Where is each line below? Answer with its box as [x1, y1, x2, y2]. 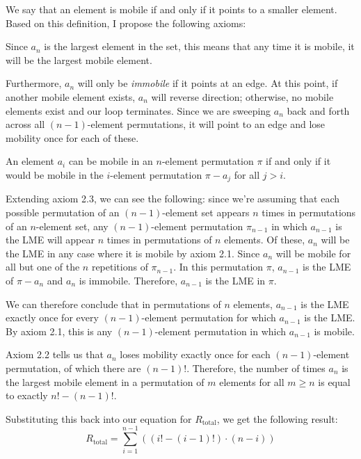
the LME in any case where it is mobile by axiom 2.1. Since [6, 245, 260, 260]
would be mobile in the [6, 167, 104, 182]
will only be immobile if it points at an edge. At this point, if [77, 76, 338, 90]
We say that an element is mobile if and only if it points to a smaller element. [6, 2, 337, 16]
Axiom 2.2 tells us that [6, 347, 104, 362]
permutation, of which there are [6, 360, 141, 375]
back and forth [287, 103, 350, 118]
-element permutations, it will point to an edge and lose [87, 117, 326, 131]
